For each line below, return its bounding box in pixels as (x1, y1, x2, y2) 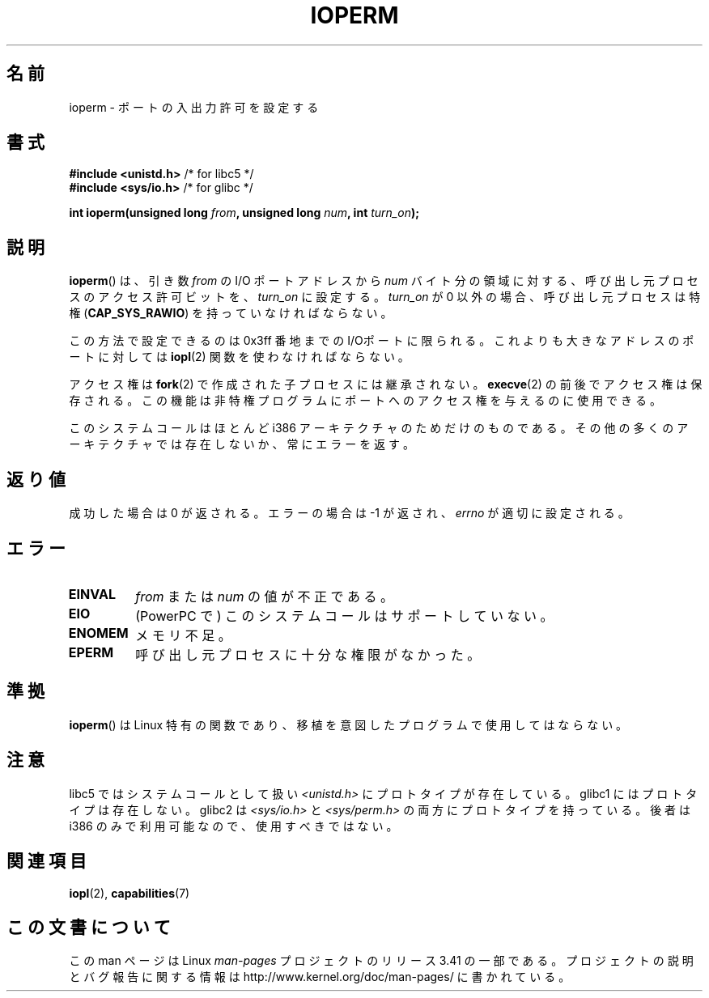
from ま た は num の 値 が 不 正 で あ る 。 (135, 588, 393, 605)
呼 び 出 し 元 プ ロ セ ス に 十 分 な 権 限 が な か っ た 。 (135, 646, 481, 663)
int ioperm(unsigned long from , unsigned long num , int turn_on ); (69, 206, 419, 220)
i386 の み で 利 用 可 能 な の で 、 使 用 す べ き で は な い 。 (69, 818, 398, 833)
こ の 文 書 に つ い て (6, 916, 171, 937)
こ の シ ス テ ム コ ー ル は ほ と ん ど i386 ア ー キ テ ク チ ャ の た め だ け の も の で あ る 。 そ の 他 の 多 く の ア (69, 421, 689, 435)
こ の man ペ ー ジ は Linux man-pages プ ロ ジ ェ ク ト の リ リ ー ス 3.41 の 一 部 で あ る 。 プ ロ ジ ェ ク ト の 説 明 (69, 953, 694, 968)
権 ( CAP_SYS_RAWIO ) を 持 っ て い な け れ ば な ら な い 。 (69, 306, 393, 321)
